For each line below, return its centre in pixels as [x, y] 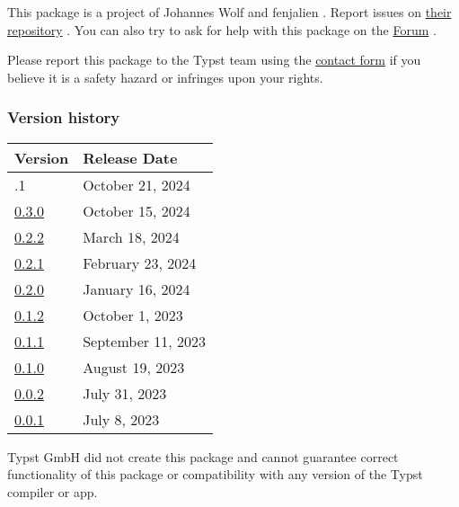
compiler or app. [53, 491]
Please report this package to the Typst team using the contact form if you [214, 60]
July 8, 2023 [121, 419]
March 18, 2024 [131, 236]
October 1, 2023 [133, 315]
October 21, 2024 [137, 184]
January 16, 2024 [137, 289]
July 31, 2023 [125, 393]
